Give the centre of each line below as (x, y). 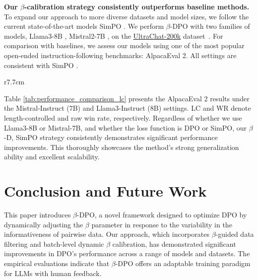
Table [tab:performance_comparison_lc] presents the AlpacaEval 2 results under (127, 98)
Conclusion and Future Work (105, 191)
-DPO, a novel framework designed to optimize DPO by (162, 215)
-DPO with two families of (210, 26)
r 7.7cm (14, 82)
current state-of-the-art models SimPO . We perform (84, 26)
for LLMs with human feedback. (53, 273)
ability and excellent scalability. (52, 157)
